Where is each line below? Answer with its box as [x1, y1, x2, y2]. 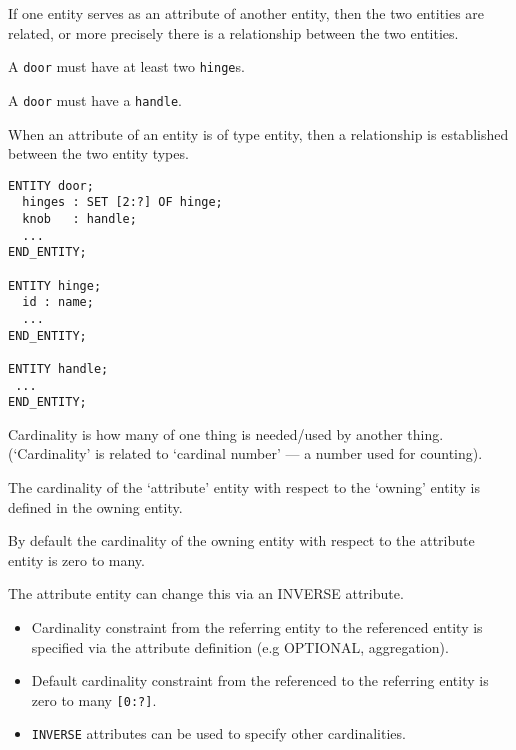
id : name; [22, 295, 94, 310]
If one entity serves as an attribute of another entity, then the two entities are [8, 3, 485, 23]
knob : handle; [22, 212, 137, 226]
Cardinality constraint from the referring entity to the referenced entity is [31, 617, 483, 638]
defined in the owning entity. [8, 496, 183, 517]
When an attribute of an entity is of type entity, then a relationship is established [8, 123, 509, 144]
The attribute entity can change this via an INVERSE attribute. [8, 583, 404, 604]
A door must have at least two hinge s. [8, 56, 245, 77]
